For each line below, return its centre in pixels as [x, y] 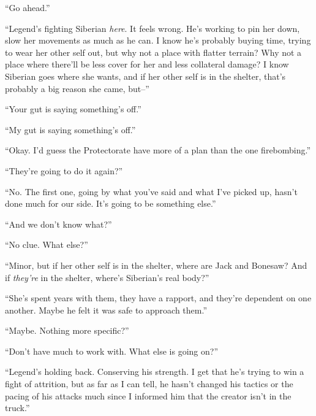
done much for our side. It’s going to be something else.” [111, 203]
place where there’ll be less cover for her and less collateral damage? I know [147, 64]
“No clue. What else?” [47, 245]
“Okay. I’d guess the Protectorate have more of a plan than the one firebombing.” [158, 150]
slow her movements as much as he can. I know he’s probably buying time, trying [158, 40]
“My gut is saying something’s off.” [70, 129]
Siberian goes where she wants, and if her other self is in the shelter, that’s [145, 76]
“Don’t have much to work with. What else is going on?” [112, 351]
